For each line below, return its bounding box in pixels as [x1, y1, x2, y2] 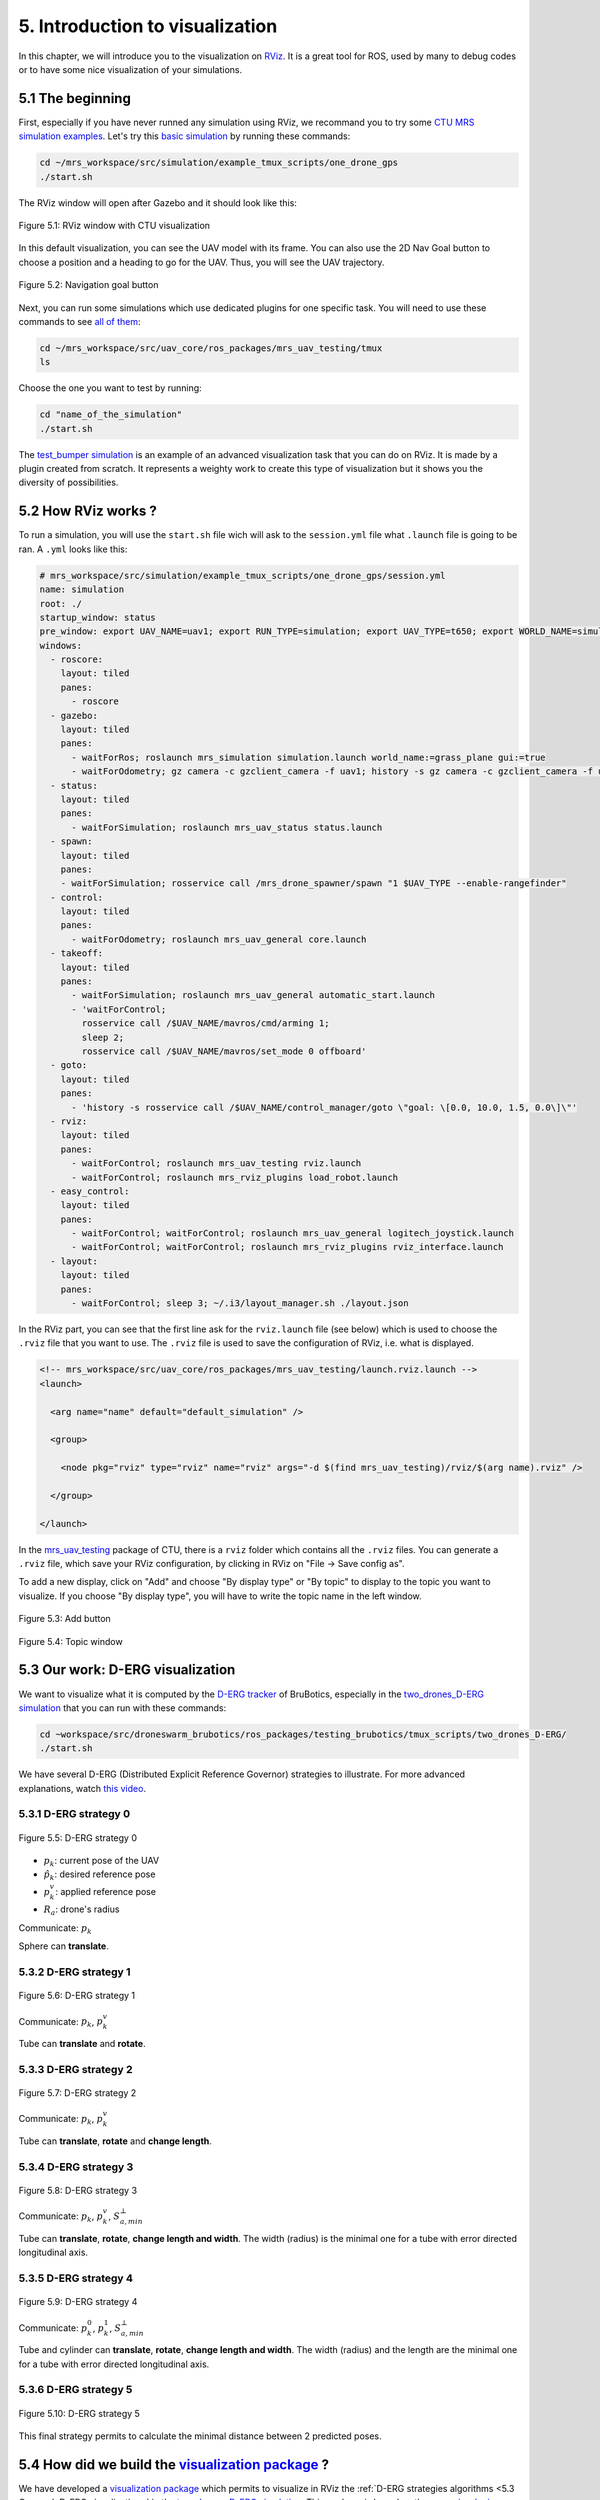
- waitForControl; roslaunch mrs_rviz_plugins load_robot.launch [71, 1171, 399, 1183]
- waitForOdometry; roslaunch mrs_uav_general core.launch [71, 933, 367, 945]
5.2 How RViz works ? [18, 503, 157, 520]
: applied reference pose [55, 1885, 157, 1897]
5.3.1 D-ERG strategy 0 [18, 1807, 131, 1821]
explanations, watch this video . [18, 1782, 147, 1794]
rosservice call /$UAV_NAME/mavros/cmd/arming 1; [81, 1018, 330, 1029]
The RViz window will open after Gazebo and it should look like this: [18, 196, 297, 209]
